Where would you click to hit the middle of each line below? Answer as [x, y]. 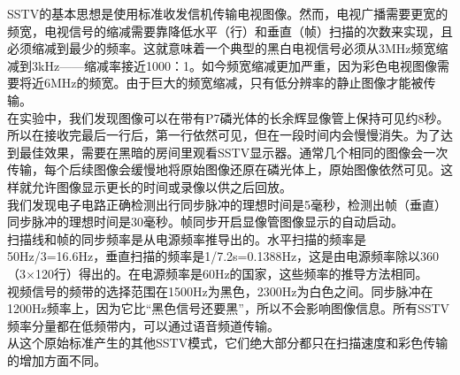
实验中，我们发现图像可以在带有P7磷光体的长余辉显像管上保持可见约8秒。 [234, 117]
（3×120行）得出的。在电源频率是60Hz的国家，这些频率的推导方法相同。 [218, 273]
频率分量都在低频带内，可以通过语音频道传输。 [143, 325]
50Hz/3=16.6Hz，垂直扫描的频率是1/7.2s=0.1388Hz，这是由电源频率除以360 [223, 256]
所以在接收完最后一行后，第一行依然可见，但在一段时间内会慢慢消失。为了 [224, 135]
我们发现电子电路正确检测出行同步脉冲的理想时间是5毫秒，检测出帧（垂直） [227, 204]
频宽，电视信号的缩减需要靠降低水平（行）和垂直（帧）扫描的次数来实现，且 [230, 31]
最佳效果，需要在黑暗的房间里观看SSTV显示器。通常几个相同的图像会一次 [234, 152]
